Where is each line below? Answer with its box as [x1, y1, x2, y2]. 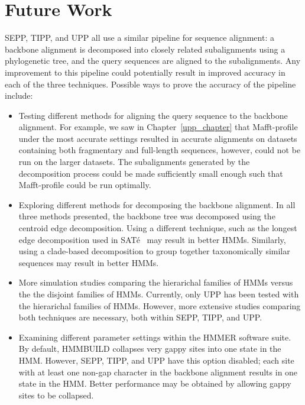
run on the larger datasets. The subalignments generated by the [18, 155, 250, 168]
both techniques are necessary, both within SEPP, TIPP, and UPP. [18, 311, 262, 323]
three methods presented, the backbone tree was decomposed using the [18, 210, 275, 222]
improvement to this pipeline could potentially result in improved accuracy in [5, 66, 285, 78]
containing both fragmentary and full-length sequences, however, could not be [18, 144, 301, 156]
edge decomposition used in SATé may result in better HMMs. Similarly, [18, 233, 286, 245]
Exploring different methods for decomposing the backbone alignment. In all [18, 198, 296, 210]
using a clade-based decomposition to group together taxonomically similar [18, 245, 290, 257]
